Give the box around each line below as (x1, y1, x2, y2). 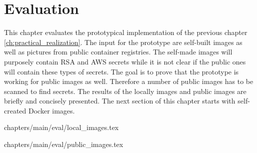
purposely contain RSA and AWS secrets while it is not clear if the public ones (4, 56, 246, 66)
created (4, 105, 26, 115)
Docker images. (28, 105, 75, 115)
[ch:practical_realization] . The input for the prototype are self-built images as (4, 36, 242, 47)
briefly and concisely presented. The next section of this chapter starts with (4, 95, 235, 106)
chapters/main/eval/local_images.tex (4, 122, 119, 132)
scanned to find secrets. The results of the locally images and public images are (4, 85, 246, 96)
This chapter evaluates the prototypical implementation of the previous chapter (4, 27, 247, 37)
